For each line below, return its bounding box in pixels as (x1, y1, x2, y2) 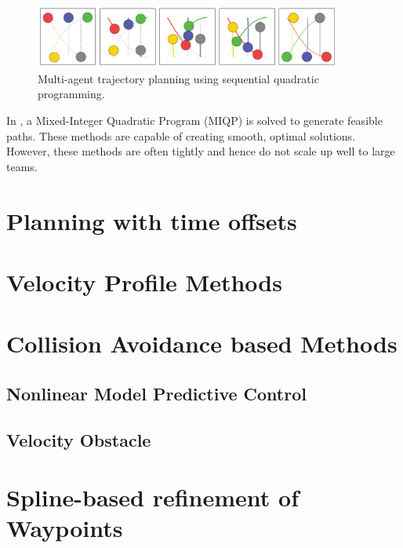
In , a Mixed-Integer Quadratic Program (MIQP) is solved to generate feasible (6, 112, 383, 129)
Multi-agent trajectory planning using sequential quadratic (38, 70, 319, 86)
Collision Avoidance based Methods (6, 327, 398, 360)
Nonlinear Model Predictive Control (6, 381, 307, 405)
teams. (6, 158, 38, 174)
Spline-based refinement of (6, 481, 299, 513)
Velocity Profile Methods (6, 265, 282, 298)
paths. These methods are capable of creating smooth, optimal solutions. (6, 127, 356, 144)
